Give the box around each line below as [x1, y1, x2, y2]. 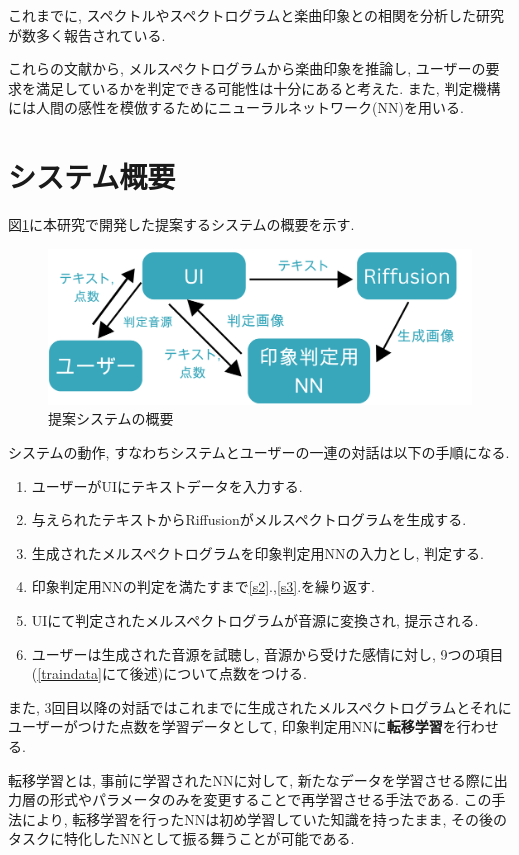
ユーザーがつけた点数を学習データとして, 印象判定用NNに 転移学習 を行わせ [8, 716, 499, 737]
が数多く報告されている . [8, 24, 166, 45]
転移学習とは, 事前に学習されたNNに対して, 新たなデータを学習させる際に [8, 769, 494, 790]
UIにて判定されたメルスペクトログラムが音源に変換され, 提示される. [31, 609, 479, 630]
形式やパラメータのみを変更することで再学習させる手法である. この [49, 789, 492, 810]
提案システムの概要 [48, 408, 174, 429]
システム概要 [8, 156, 176, 197]
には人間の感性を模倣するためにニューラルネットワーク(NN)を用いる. [8, 97, 464, 118]
